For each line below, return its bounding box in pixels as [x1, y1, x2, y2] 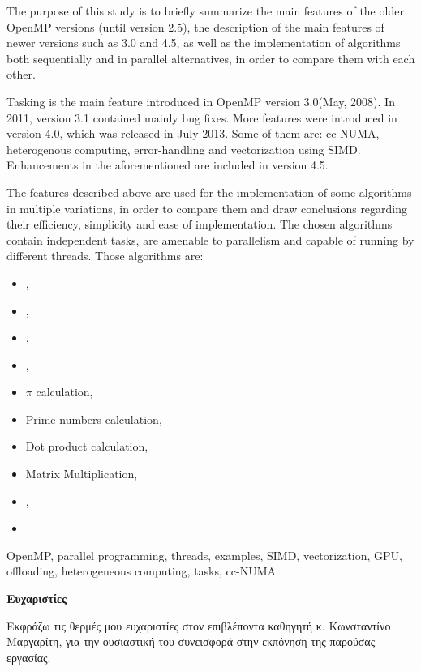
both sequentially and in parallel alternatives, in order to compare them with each [6, 49, 415, 66]
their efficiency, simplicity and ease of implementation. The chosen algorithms [6, 216, 393, 233]
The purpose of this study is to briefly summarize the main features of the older [6, 2, 404, 19]
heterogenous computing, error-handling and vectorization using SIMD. [6, 140, 361, 157]
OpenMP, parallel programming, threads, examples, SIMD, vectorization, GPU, [6, 546, 402, 563]
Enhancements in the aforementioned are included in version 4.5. [6, 156, 329, 173]
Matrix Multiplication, [25, 465, 138, 482]
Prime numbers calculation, [25, 410, 162, 427]
